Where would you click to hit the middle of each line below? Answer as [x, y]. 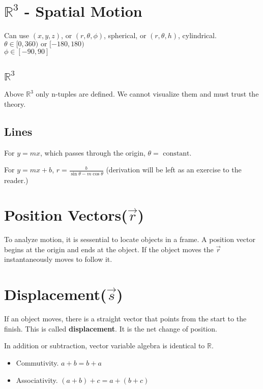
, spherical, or [125, 35]
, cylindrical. [197, 35]
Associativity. [37, 380]
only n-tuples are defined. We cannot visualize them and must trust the [147, 94]
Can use [17, 35]
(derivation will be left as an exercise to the [174, 170]
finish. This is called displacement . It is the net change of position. [111, 328]
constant [176, 153]
